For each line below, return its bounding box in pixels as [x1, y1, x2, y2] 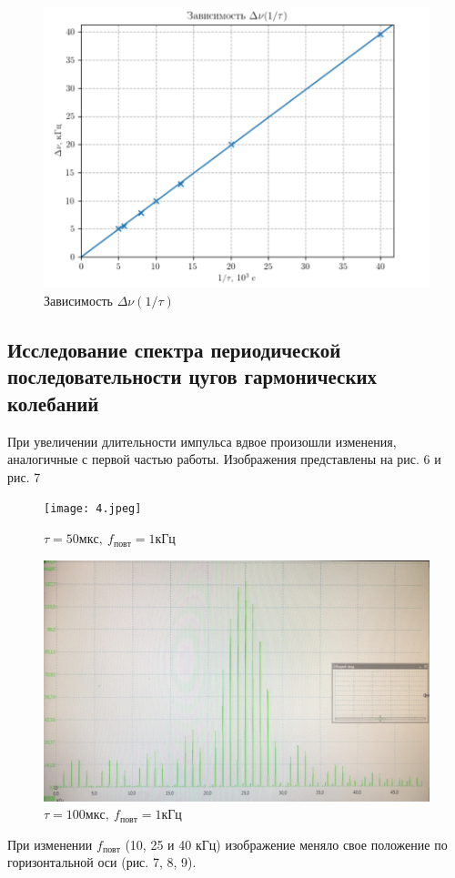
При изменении [7, 834, 93, 853]
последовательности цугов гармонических [7, 362, 378, 390]
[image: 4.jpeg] [44, 502, 142, 516]
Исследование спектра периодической [7, 336, 341, 364]
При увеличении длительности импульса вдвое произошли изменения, [7, 431, 397, 450]
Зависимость [44, 291, 113, 310]
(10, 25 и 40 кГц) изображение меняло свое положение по [125, 834, 448, 853]
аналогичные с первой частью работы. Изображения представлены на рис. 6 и [7, 449, 441, 469]
